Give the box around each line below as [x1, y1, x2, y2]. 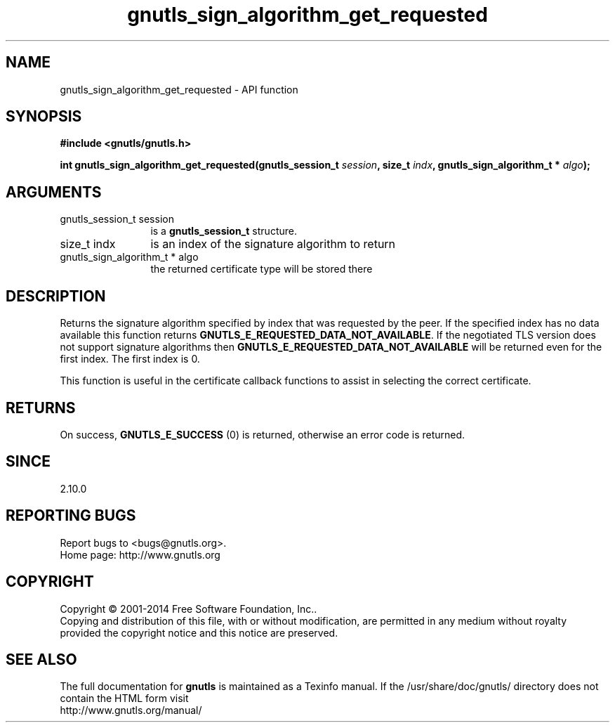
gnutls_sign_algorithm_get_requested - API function [60, 83, 298, 96]
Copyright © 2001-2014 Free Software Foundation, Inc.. [60, 602, 317, 615]
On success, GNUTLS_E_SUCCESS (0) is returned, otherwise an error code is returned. [60, 428, 465, 441]
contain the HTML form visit [60, 692, 189, 705]
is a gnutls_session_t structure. [150, 225, 297, 238]
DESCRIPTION [6, 287, 106, 305]
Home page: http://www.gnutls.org [60, 548, 220, 561]
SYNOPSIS [6, 108, 82, 126]
